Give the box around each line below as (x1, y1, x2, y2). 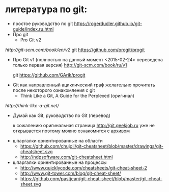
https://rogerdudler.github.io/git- (74, 20, 143, 27)
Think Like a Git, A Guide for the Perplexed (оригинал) (20, 92, 135, 99)
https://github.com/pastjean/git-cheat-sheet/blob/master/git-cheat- (20, 175, 163, 182)
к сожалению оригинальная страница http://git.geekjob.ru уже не (12, 122, 155, 128)
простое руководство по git (12, 20, 73, 27)
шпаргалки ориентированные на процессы (12, 159, 107, 165)
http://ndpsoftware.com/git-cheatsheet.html (20, 154, 113, 160)
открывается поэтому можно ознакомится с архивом (12, 128, 130, 134)
